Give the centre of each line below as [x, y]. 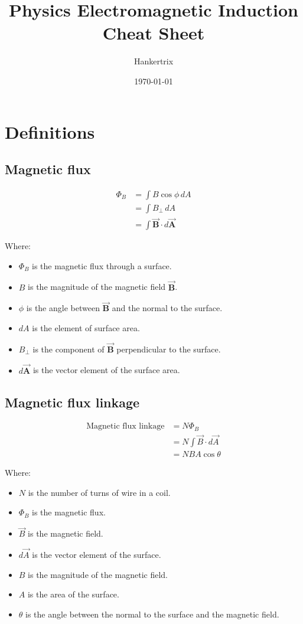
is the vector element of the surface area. [106, 370]
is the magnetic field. [66, 533]
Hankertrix [154, 61]
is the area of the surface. [73, 594]
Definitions [50, 131]
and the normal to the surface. [167, 308]
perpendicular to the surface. [169, 349]
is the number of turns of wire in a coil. [99, 492]
